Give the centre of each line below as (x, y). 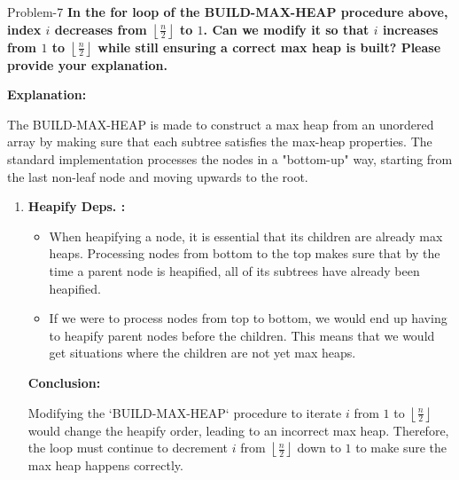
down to (319, 448)
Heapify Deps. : (77, 206)
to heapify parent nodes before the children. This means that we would (242, 335)
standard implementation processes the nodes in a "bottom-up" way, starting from (230, 158)
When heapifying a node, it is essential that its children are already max (246, 236)
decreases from (101, 29)
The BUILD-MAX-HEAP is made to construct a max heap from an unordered (221, 124)
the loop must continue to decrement (128, 448)
